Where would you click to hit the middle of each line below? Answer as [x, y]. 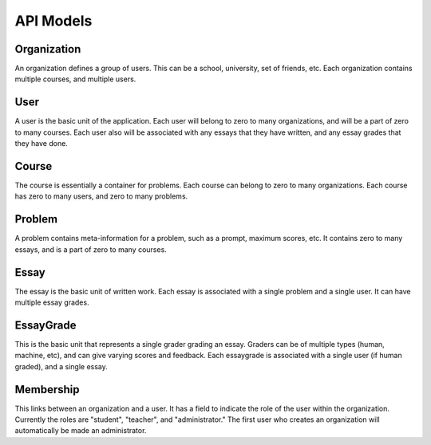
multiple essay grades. [52, 302]
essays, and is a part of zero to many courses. [91, 249]
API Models [53, 21]
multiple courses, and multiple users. [75, 79]
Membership [47, 390]
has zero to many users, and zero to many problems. [101, 196]
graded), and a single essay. [61, 366]
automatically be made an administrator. [81, 431]
